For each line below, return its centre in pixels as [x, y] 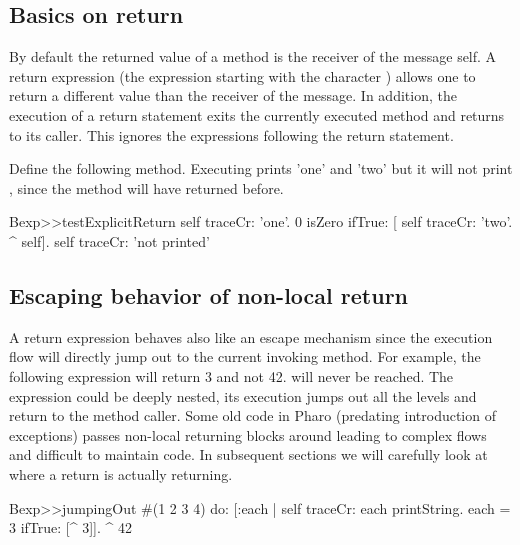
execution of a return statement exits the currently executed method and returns [257, 114]
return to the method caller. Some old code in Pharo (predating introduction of [252, 415]
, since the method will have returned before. [146, 187]
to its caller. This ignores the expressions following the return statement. [231, 134]
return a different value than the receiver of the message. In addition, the [233, 95]
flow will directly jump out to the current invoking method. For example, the [245, 356]
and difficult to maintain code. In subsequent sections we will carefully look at [248, 454]
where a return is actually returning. [121, 473]
